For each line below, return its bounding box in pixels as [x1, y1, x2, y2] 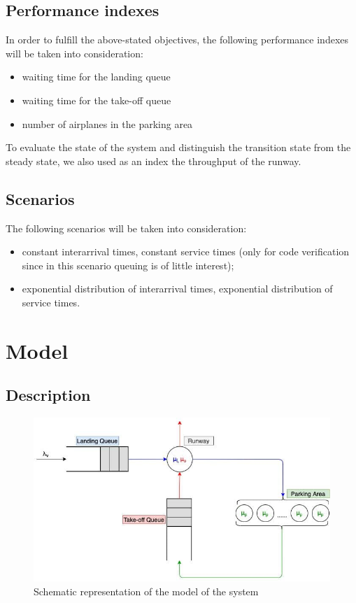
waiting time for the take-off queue [22, 92, 171, 107]
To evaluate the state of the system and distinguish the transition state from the [6, 140, 351, 155]
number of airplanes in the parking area [22, 116, 193, 131]
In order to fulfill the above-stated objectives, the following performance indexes [6, 32, 349, 47]
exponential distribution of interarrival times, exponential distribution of [22, 281, 333, 296]
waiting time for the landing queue [22, 69, 171, 84]
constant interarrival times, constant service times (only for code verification [22, 244, 350, 259]
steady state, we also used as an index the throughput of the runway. [6, 153, 301, 168]
